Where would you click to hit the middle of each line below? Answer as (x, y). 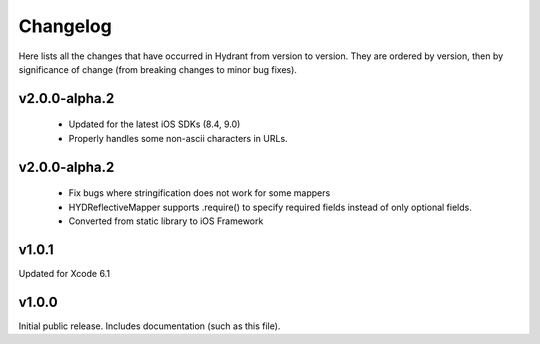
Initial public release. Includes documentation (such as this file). (149, 326)
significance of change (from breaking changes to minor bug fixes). (157, 69)
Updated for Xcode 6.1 (64, 273)
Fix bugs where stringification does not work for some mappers (199, 193)
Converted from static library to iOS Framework (166, 221)
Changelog (65, 26)
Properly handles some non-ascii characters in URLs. (178, 138)
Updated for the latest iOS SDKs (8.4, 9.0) (154, 124)
